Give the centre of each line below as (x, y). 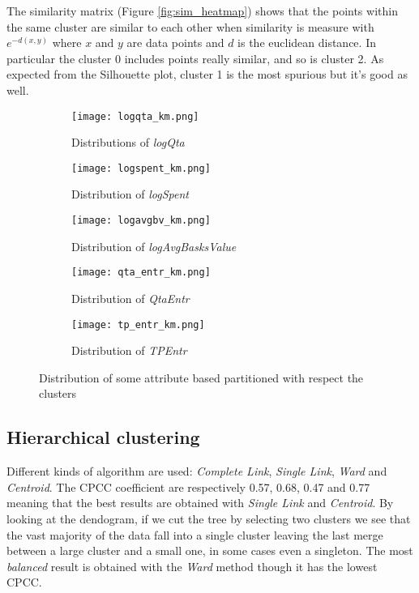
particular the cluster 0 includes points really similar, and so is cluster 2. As (195, 58)
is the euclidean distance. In (307, 43)
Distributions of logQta (128, 142)
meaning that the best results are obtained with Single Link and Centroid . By (200, 503)
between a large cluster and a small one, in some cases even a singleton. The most (210, 550)
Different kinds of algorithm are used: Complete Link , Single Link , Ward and (197, 471)
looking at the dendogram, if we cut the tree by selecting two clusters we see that (209, 518)
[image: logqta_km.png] (135, 116)
